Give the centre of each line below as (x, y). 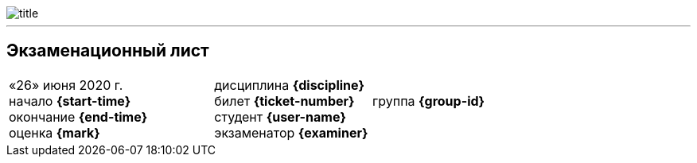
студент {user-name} (280, 116)
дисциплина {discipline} (290, 85)
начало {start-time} (70, 101)
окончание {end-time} (78, 116)
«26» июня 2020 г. (66, 85)
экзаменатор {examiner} (291, 132)
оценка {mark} (55, 132)
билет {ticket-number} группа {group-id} (350, 101)
